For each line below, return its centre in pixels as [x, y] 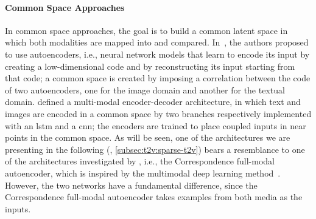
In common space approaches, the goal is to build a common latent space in [146, 30]
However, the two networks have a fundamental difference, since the [131, 185]
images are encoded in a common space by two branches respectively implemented [158, 113]
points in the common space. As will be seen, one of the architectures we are [148, 137]
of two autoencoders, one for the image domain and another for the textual [145, 89]
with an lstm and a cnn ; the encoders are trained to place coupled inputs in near [156, 125]
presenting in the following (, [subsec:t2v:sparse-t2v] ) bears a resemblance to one [155, 149]
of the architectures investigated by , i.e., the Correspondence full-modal [140, 161]
